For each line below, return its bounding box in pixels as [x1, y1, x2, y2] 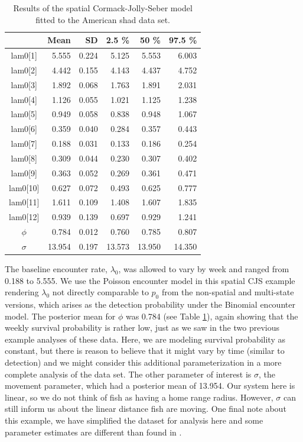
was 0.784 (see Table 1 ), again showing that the [125, 309, 298, 322]
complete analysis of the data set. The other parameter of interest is [5, 367, 252, 380]
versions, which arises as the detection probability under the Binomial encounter [5, 298, 295, 311]
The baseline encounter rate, [5, 263, 107, 275]
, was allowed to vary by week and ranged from [118, 263, 289, 275]
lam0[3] [11, 78, 37, 91]
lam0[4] [11, 93, 37, 105]
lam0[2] [11, 63, 37, 76]
